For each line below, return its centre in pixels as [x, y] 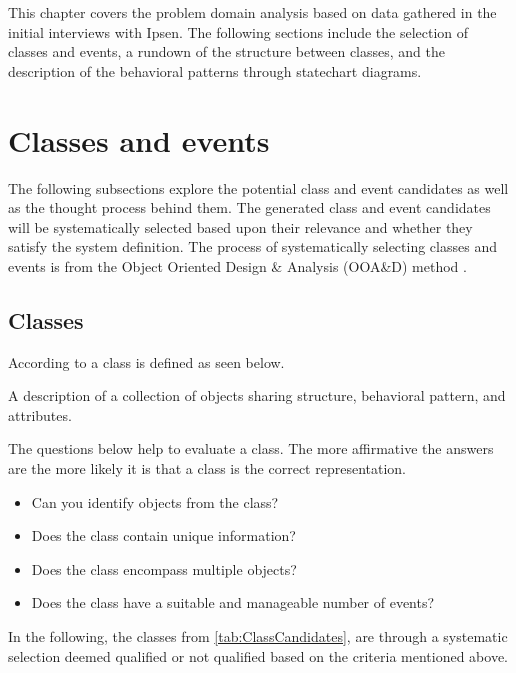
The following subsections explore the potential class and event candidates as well [258, 187]
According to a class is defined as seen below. [146, 361]
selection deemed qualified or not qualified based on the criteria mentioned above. [258, 655]
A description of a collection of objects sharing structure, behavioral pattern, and [257, 395]
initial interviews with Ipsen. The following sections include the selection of [238, 31]
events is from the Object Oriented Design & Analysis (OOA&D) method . [237, 265]
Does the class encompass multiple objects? [164, 568]
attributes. [40, 414]
